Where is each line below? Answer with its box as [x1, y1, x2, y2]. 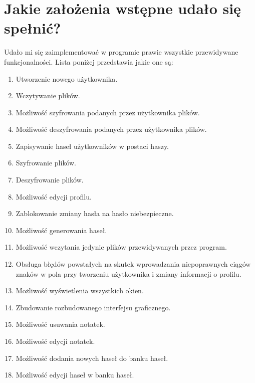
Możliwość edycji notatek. [16, 336, 95, 346]
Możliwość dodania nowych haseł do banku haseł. [16, 352, 168, 363]
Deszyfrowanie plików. [16, 174, 84, 185]
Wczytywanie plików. [16, 90, 80, 101]
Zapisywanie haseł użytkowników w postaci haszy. [16, 140, 169, 151]
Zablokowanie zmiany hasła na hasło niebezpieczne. [16, 208, 174, 219]
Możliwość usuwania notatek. [16, 319, 105, 329]
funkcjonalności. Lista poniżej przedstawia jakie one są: [4, 56, 173, 67]
